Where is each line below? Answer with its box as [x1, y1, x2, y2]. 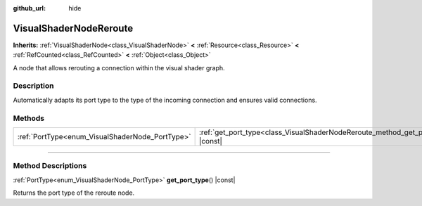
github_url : [13, 4, 46, 12]
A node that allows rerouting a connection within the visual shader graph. [13, 63, 225, 72]
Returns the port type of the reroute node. [13, 188, 135, 197]
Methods [13, 113, 45, 123]
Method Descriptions [13, 161, 87, 171]
